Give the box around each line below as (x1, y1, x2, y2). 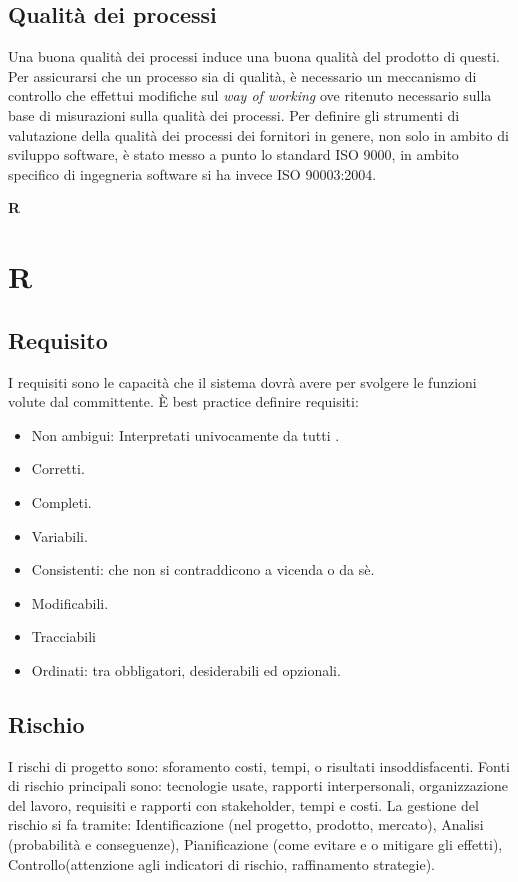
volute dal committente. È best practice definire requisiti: (8, 391, 359, 412)
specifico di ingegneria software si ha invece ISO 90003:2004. (8, 163, 377, 184)
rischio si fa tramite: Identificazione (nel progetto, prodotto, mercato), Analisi (8, 814, 484, 835)
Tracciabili (31, 626, 97, 647)
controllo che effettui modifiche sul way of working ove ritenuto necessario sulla (8, 85, 492, 106)
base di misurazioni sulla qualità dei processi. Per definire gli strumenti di (8, 104, 460, 125)
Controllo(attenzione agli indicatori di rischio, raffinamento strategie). (8, 853, 435, 874)
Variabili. (31, 525, 88, 546)
